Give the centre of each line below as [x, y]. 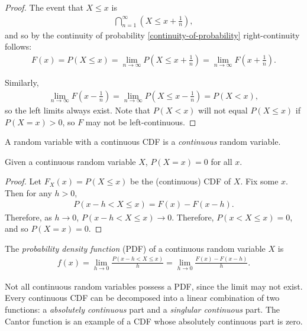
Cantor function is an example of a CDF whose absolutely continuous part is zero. [154, 321]
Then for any [28, 192]
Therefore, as [28, 217]
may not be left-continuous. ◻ [141, 121]
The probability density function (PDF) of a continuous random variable [135, 248]
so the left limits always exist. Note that [78, 110]
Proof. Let [23, 181]
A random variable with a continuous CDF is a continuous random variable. [143, 142]
